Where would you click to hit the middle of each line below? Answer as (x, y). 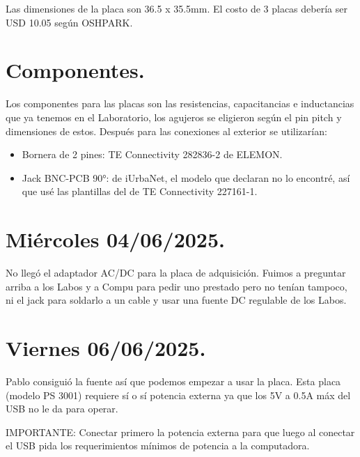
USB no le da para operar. (62, 409)
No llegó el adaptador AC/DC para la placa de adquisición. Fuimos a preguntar (176, 272)
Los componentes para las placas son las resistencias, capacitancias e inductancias (180, 103)
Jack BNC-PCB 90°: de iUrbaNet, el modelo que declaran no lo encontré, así (186, 177)
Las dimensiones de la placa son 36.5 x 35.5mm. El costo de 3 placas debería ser (177, 8)
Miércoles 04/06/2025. (116, 239)
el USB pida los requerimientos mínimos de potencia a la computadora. (158, 446)
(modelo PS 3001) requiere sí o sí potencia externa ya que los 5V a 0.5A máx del (178, 395)
